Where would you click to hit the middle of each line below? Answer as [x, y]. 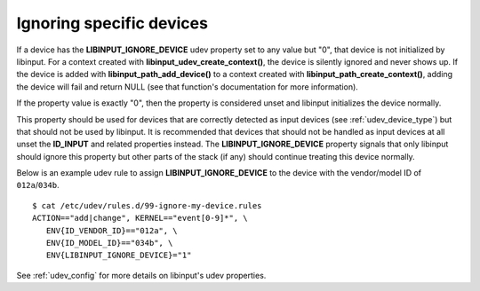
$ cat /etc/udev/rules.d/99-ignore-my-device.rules [147, 205]
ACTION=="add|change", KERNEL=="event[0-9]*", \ [140, 218]
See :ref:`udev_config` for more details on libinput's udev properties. [141, 275]
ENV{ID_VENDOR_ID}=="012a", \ [112, 230]
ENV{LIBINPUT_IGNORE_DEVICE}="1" [119, 256]
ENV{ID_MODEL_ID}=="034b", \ [109, 243]
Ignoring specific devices [112, 23]
